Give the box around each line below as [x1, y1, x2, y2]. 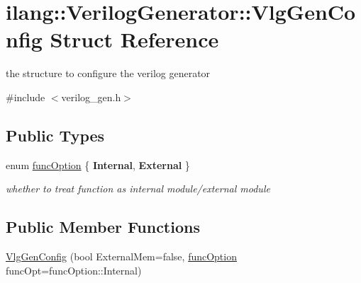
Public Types [6, 124, 105, 146]
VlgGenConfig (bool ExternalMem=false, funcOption [6, 249, 237, 264]
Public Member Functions [6, 216, 200, 238]
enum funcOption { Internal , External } [6, 157, 190, 172]
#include [6, 89, 45, 104]
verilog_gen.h [61, 89, 121, 104]
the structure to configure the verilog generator [6, 66, 211, 81]
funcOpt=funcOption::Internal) [6, 262, 142, 277]
